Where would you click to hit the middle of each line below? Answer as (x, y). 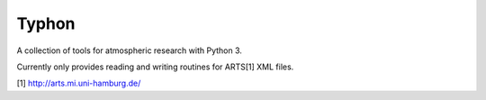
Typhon (46, 23)
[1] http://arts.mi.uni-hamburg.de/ (79, 83)
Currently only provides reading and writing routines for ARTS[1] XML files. (155, 67)
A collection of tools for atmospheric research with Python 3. (130, 50)
